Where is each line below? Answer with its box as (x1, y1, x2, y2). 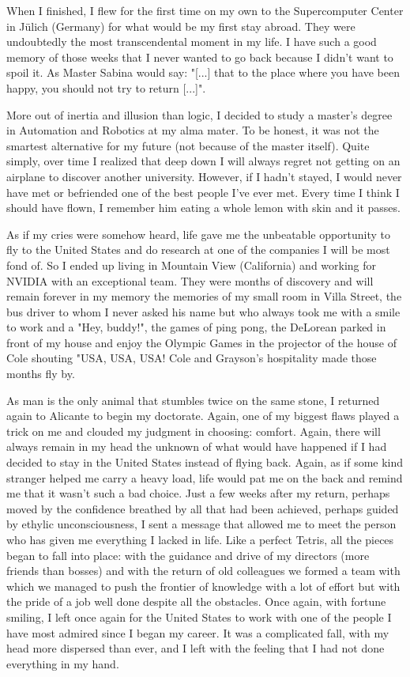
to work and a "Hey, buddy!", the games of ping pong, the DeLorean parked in (6, 319, 386, 335)
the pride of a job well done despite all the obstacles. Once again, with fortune (6, 593, 386, 610)
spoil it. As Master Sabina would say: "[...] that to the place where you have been (6, 64, 400, 81)
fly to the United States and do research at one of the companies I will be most (6, 241, 390, 258)
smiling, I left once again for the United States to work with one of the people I (6, 608, 392, 625)
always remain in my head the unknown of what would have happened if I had (6, 438, 387, 455)
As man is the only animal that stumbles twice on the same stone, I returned (6, 391, 380, 408)
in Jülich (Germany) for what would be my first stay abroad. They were (6, 17, 355, 34)
